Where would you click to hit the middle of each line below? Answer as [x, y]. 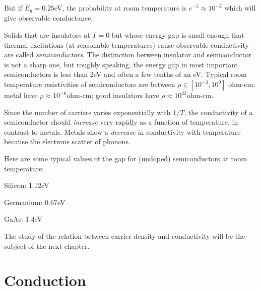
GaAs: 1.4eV [23, 219]
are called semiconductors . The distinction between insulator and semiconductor [128, 55]
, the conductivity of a [218, 112]
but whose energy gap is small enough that [178, 35]
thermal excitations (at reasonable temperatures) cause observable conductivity [126, 44]
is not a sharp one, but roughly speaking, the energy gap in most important [121, 64]
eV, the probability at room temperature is [121, 8]
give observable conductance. [49, 18]
